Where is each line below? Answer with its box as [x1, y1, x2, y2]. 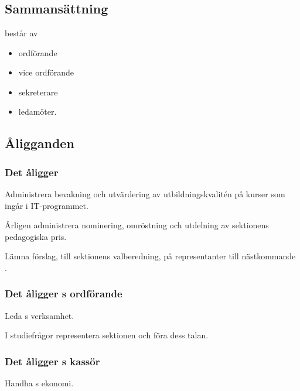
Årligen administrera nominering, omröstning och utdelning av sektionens [5, 219, 269, 231]
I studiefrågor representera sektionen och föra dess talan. [5, 329, 209, 341]
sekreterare [18, 85, 58, 98]
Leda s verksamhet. [5, 309, 74, 321]
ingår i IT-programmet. [5, 199, 88, 211]
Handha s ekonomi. [5, 377, 74, 389]
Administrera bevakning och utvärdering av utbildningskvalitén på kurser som [5, 187, 285, 200]
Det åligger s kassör [5, 354, 100, 368]
